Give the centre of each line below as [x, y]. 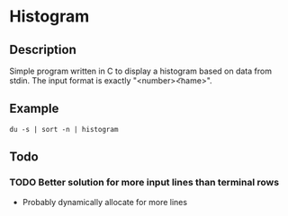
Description [43, 50]
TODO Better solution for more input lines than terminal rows [144, 183]
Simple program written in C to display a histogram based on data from [141, 71]
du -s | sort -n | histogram [64, 129]
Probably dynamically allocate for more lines [104, 202]
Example [34, 109]
